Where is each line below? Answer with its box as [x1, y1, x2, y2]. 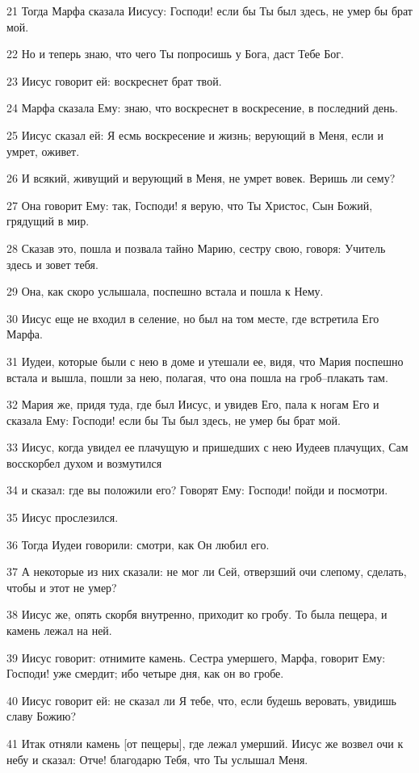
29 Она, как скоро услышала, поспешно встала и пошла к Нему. [6, 283, 324, 300]
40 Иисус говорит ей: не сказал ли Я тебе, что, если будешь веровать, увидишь [6, 691, 396, 708]
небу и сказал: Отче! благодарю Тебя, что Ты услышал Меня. [6, 750, 308, 767]
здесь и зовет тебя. [6, 255, 98, 272]
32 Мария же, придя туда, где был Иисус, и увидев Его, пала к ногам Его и [6, 396, 379, 413]
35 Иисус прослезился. [6, 509, 119, 526]
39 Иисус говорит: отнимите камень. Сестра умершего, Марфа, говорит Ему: [6, 649, 386, 666]
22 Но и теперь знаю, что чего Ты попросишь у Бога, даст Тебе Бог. [6, 45, 344, 62]
